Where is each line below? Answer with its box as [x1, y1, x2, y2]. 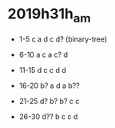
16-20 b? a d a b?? [18, 81, 81, 90]
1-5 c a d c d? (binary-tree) [18, 34, 108, 44]
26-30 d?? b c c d [18, 111, 78, 121]
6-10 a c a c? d [18, 50, 69, 59]
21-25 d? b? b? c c [18, 96, 80, 106]
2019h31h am [7, 5, 91, 26]
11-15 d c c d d [18, 65, 67, 74]
